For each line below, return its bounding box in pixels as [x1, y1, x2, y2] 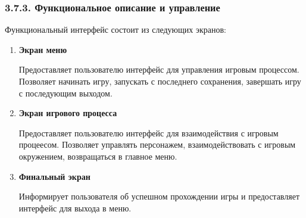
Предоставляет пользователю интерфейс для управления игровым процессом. [18, 63, 299, 76]
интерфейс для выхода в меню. [18, 201, 132, 214]
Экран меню [18, 43, 67, 55]
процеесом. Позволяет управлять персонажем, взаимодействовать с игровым [18, 138, 296, 151]
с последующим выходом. [18, 86, 113, 99]
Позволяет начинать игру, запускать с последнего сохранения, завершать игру [18, 75, 301, 87]
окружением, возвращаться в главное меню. [18, 150, 177, 162]
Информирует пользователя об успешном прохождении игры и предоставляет [18, 190, 300, 203]
